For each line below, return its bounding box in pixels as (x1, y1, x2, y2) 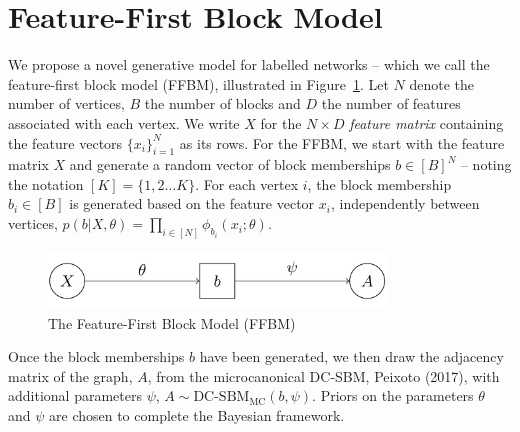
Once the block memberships (8, 346, 185, 367)
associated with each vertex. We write (8, 112, 240, 133)
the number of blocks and (144, 93, 301, 114)
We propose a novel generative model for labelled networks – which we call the (8, 54, 490, 75)
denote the (409, 73, 475, 94)
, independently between (330, 193, 480, 214)
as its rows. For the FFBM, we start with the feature (179, 132, 505, 153)
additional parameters (8, 385, 142, 406)
